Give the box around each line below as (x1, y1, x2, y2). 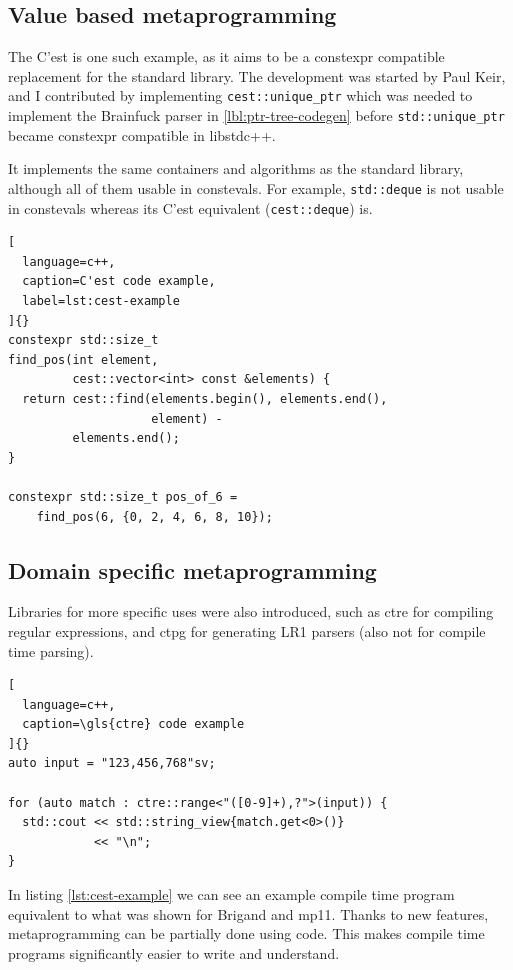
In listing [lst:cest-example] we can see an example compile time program (8, 884, 455, 905)
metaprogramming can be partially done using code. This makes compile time (8, 923, 485, 944)
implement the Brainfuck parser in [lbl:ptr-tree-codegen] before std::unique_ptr (8, 105, 505, 126)
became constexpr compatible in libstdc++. (8, 124, 276, 145)
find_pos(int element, (8, 352, 159, 367)
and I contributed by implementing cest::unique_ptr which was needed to (8, 85, 473, 106)
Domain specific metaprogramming (8, 554, 377, 585)
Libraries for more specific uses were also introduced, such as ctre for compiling (8, 601, 494, 622)
